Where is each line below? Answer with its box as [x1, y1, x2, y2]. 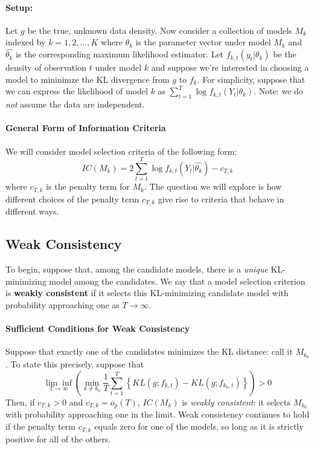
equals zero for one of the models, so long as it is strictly [94, 420, 304, 433]
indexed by [5, 36, 46, 48]
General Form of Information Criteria [5, 121, 166, 134]
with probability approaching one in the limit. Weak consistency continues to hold [5, 408, 310, 421]
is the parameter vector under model [135, 36, 271, 48]
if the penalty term [5, 420, 75, 433]
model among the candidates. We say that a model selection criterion [49, 274, 306, 287]
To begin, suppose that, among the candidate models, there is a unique [5, 263, 268, 275]
